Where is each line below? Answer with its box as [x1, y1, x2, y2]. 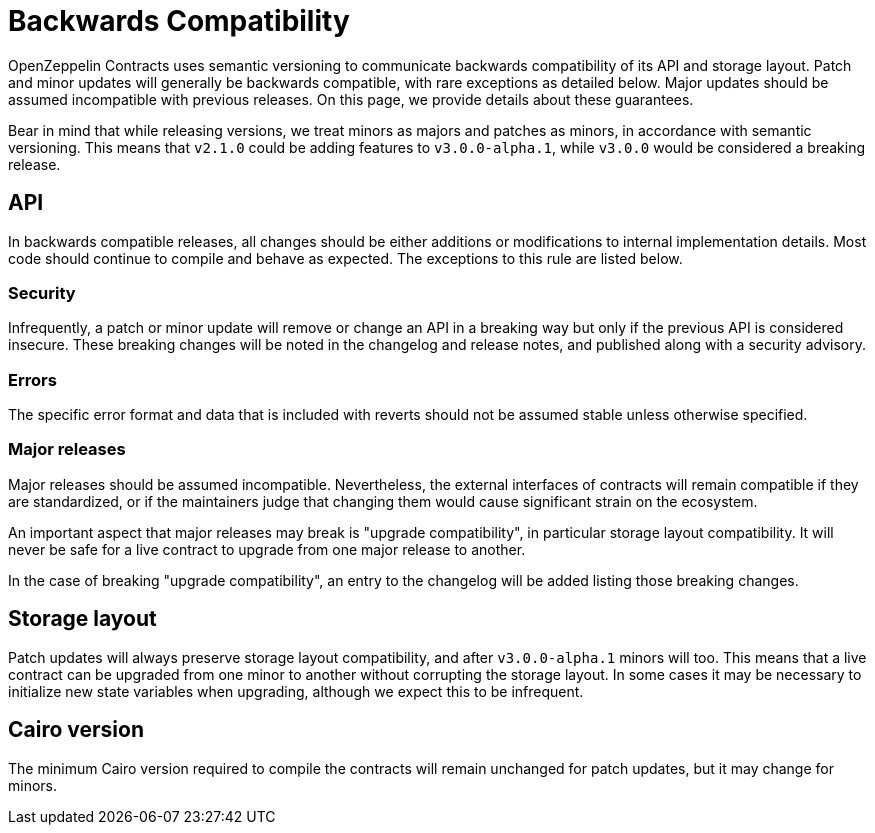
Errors [8, 369, 57, 390]
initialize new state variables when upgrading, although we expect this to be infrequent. [8, 682, 584, 700]
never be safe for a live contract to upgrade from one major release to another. [8, 540, 526, 558]
